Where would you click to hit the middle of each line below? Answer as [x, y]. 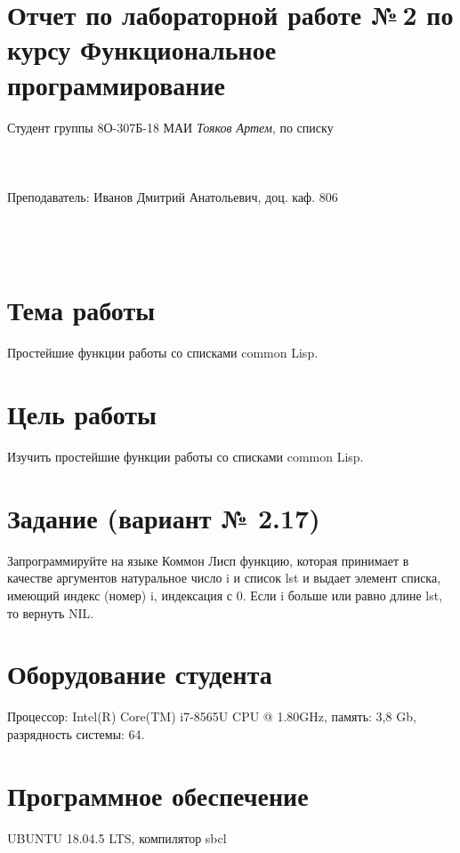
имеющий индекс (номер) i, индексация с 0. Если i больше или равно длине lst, [225, 595]
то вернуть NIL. [51, 612]
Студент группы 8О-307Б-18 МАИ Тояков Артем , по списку [170, 127]
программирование [116, 84]
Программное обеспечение [158, 795]
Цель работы [82, 414]
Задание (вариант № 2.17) [164, 517]
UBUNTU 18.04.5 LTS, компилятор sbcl [117, 837]
